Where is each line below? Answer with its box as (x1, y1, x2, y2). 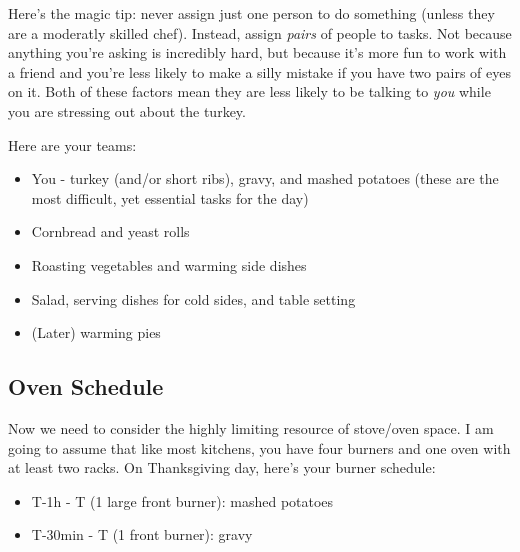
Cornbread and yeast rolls (31, 221, 190, 242)
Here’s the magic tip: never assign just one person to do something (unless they (8, 3, 495, 23)
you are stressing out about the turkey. (8, 100, 246, 121)
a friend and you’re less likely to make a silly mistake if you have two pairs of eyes (8, 61, 511, 82)
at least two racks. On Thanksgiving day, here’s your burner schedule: (8, 457, 436, 478)
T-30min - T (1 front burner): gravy (31, 524, 253, 545)
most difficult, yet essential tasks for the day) (31, 187, 309, 208)
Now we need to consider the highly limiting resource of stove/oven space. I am (8, 417, 494, 438)
